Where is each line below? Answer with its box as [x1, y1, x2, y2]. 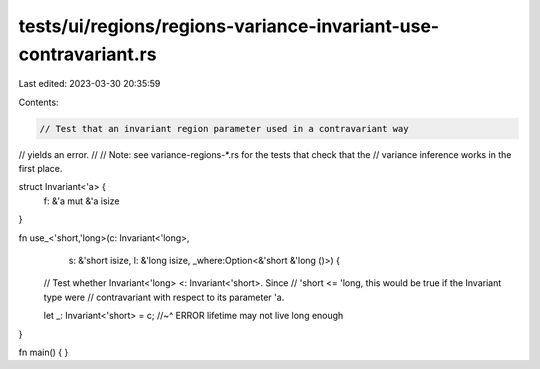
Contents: [18, 96, 59, 108]
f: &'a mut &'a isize [43, 195, 120, 207]
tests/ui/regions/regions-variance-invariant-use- [18, 15, 440, 37]
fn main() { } [18, 346, 69, 358]
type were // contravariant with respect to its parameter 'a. [43, 291, 285, 303]
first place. [18, 163, 63, 175]
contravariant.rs [18, 43, 157, 65]
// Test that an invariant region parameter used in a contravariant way [39, 123, 409, 134]
